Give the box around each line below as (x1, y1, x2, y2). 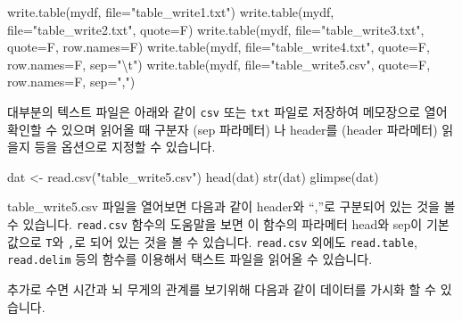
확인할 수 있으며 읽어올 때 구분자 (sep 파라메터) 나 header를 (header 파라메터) (7, 119, 438, 138)
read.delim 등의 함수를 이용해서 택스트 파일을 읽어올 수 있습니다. (7, 250, 373, 268)
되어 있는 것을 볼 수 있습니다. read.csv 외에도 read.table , (89, 232, 417, 251)
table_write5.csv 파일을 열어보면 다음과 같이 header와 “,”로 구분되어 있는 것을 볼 (7, 197, 456, 216)
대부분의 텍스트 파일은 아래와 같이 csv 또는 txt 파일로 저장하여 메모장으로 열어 (7, 102, 448, 120)
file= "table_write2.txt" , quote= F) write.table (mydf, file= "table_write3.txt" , (7, 20, 425, 38)
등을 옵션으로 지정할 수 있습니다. (34, 137, 216, 156)
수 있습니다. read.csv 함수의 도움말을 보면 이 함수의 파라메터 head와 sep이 (7, 215, 423, 233)
